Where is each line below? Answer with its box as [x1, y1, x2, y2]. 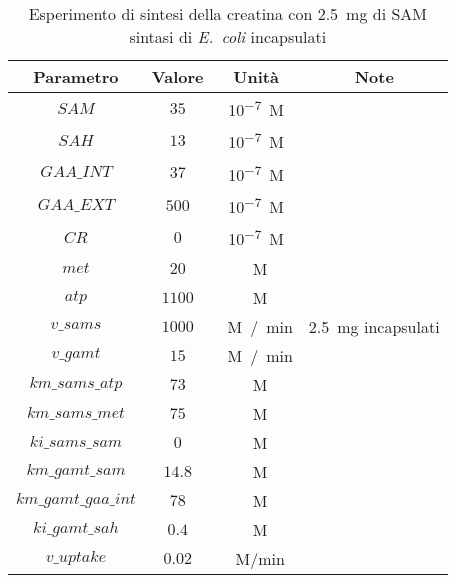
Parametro [33, 65, 119, 88]
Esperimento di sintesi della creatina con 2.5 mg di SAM [28, 2, 427, 25]
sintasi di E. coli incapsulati [129, 25, 327, 48]
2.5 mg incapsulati [308, 314, 440, 338]
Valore [151, 65, 204, 88]
